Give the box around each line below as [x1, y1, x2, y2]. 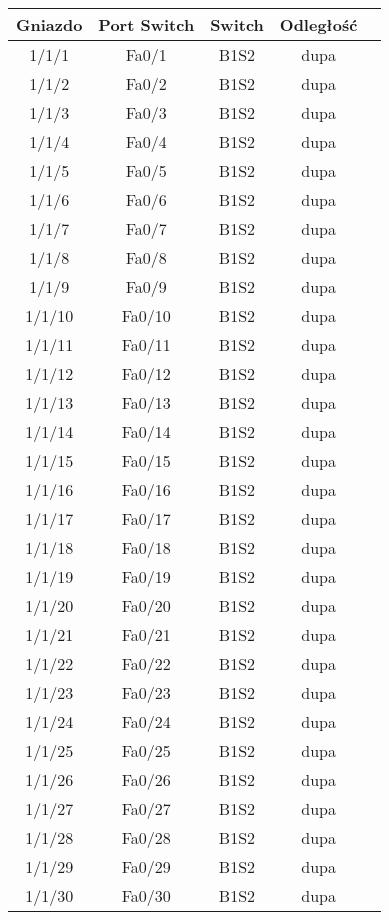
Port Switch [98, 13, 195, 36]
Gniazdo [16, 13, 83, 36]
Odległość [279, 13, 358, 36]
